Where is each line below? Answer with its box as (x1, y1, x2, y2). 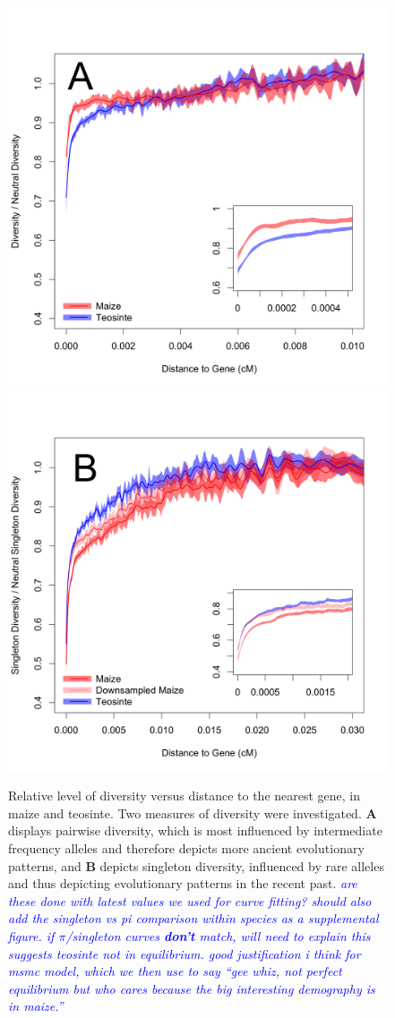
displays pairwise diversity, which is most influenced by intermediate (8, 821, 382, 840)
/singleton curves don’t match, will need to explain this (65, 926, 371, 945)
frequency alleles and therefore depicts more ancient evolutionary (8, 838, 365, 857)
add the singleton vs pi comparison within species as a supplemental (8, 909, 379, 928)
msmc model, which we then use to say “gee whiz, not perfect (8, 962, 342, 980)
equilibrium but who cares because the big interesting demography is (8, 979, 375, 997)
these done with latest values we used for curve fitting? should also (8, 891, 372, 910)
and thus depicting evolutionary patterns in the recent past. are (8, 874, 357, 893)
